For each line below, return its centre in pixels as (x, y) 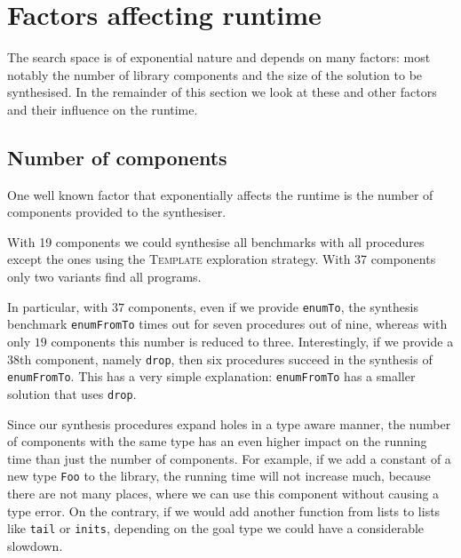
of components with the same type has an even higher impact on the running (217, 441)
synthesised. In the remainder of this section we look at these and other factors (222, 92)
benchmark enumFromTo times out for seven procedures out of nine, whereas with (227, 324)
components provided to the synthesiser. (117, 212)
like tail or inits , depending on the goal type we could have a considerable (216, 528)
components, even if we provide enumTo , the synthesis (273, 306)
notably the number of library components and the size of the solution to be (215, 74)
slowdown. (35, 545)
